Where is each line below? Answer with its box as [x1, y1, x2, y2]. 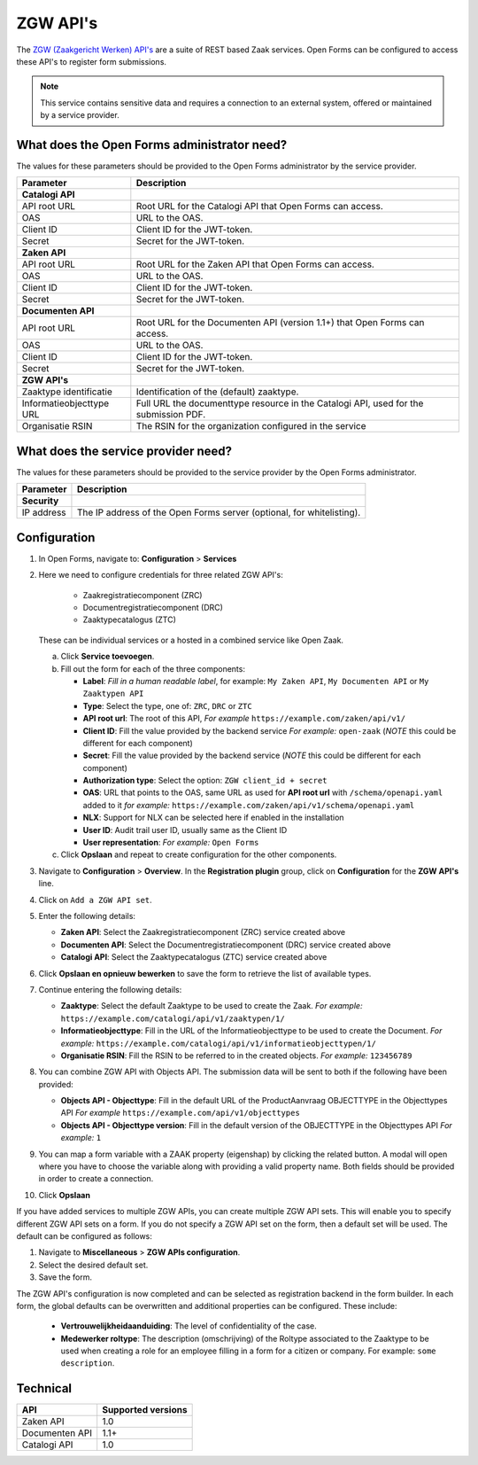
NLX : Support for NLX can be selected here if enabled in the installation [82, 812, 344, 823]
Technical [16, 1381, 73, 1396]
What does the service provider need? [16, 443, 233, 458]
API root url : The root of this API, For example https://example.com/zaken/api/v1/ [82, 713, 406, 724]
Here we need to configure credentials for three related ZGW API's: [38, 570, 283, 581]
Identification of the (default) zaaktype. [135, 386, 299, 398]
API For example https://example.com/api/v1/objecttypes [60, 1108, 300, 1118]
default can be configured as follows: [16, 1230, 152, 1241]
